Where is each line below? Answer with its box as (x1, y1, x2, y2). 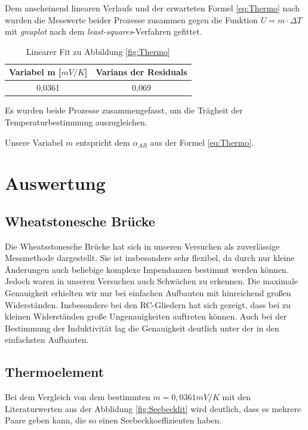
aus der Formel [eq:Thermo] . (150, 136, 254, 148)
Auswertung (5, 171, 106, 195)
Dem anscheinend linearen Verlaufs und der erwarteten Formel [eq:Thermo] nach (5, 2, 300, 14)
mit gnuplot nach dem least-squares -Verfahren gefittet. (5, 25, 202, 38)
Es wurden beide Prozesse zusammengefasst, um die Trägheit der (5, 104, 243, 116)
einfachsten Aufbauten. (5, 333, 89, 346)
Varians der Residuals (96, 66, 187, 78)
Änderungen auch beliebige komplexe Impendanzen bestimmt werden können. (5, 263, 289, 275)
